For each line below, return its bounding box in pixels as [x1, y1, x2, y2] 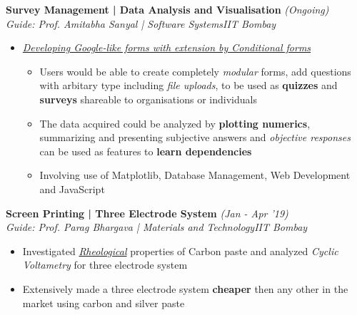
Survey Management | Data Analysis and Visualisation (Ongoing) [6, 2, 329, 16]
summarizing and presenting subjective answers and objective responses [39, 130, 351, 145]
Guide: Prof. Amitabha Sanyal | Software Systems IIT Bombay [6, 16, 276, 31]
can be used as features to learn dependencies [39, 143, 252, 158]
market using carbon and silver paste [22, 295, 185, 310]
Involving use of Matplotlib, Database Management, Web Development [39, 167, 351, 182]
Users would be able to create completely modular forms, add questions [39, 63, 351, 78]
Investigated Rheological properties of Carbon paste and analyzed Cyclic [22, 243, 338, 258]
